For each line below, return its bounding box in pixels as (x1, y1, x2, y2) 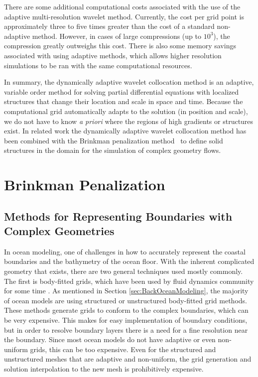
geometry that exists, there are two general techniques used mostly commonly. (4, 266, 243, 276)
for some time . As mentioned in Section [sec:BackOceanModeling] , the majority (4, 285, 249, 296)
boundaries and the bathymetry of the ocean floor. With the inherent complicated (4, 256, 255, 266)
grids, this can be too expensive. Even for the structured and (30, 344, 216, 354)
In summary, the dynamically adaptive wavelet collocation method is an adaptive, (4, 77, 254, 87)
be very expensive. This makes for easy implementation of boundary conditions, (4, 315, 248, 325)
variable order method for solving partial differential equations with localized (4, 86, 239, 97)
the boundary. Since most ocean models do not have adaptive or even (4, 334, 216, 345)
